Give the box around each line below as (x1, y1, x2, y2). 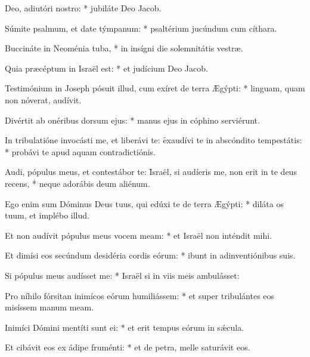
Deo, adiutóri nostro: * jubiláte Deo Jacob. (5, 2, 162, 14)
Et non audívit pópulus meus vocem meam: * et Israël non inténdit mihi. (5, 229, 272, 241)
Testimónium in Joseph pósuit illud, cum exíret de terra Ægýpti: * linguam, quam (5, 82, 305, 94)
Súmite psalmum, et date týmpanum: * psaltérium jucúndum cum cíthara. (5, 21, 277, 34)
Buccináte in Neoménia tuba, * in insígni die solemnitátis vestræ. (5, 42, 243, 54)
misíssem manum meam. (5, 301, 94, 313)
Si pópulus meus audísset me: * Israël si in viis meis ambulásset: (5, 269, 240, 281)
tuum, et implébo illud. (5, 209, 89, 221)
